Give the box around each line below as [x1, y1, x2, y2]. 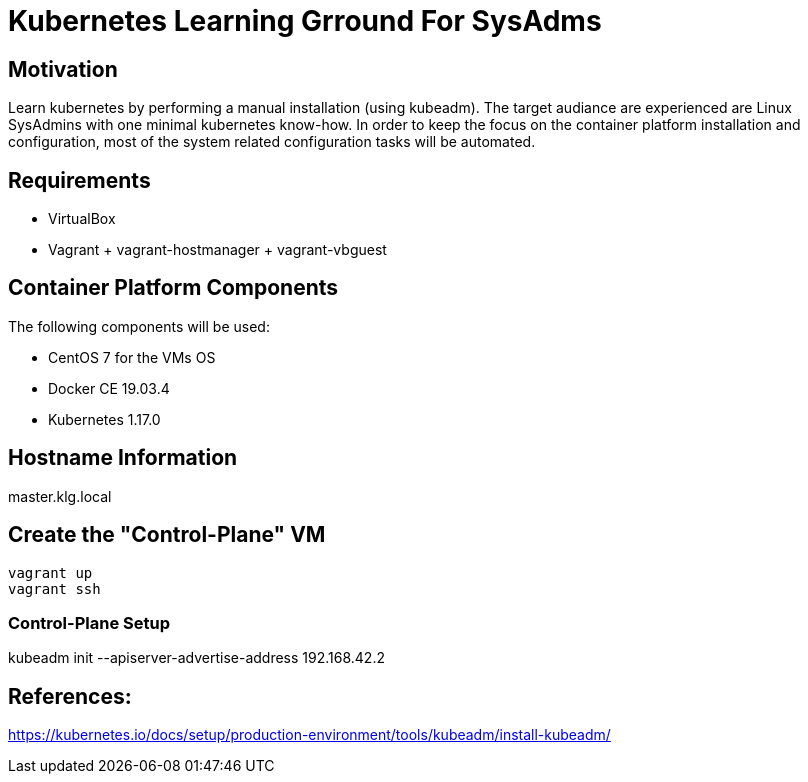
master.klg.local [8, 487, 112, 505]
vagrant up [8, 564, 93, 581]
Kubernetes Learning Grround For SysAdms [8, 4, 602, 38]
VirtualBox [48, 210, 116, 228]
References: [8, 683, 132, 709]
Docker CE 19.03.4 [48, 379, 170, 397]
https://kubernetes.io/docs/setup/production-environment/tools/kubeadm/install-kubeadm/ [8, 726, 611, 744]
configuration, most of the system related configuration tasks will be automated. [8, 133, 536, 151]
